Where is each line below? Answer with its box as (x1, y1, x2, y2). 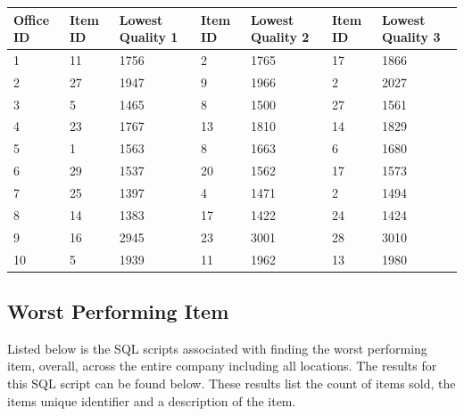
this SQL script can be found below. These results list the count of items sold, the (7, 374, 456, 393)
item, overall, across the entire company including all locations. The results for (7, 356, 437, 375)
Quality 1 (119, 28, 178, 46)
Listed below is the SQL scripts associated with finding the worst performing (7, 339, 427, 357)
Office (13, 10, 50, 29)
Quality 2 (250, 28, 310, 46)
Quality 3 (381, 28, 441, 46)
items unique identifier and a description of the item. (7, 391, 296, 410)
